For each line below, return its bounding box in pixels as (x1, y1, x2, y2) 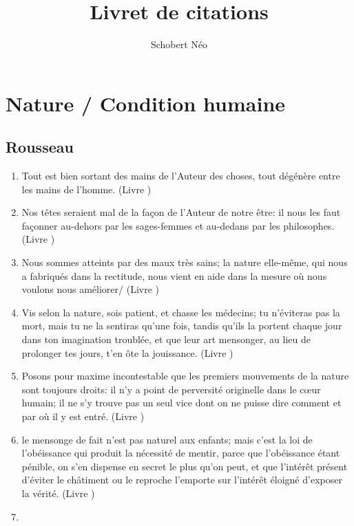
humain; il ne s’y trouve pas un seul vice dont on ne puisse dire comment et (21, 395, 342, 410)
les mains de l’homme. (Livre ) (21, 182, 152, 196)
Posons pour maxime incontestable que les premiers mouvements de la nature (21, 369, 349, 383)
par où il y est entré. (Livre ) (21, 409, 145, 424)
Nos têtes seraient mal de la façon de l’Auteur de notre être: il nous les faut (21, 205, 341, 219)
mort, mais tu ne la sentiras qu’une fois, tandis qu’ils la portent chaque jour (21, 318, 342, 333)
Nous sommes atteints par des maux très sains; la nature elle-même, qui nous (21, 255, 348, 270)
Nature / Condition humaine (6, 89, 286, 117)
